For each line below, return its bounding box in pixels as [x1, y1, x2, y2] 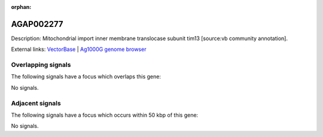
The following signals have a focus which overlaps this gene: [11, 73, 161, 80]
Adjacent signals [11, 99, 61, 107]
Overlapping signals [11, 60, 71, 69]
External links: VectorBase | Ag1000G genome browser [11, 45, 147, 53]
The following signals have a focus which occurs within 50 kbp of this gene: [11, 111, 199, 118]
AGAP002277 [11, 19, 63, 29]
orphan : [11, 4, 32, 10]
